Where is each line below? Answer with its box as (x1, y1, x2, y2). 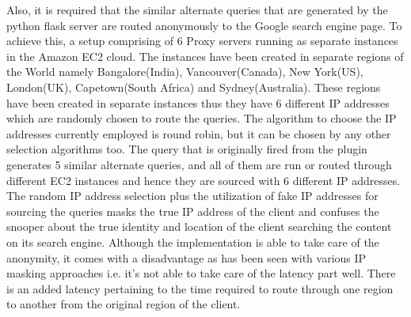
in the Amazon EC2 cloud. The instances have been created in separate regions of (6, 47, 404, 64)
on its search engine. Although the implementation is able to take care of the (6, 233, 379, 250)
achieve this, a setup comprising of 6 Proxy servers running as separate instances (6, 32, 398, 49)
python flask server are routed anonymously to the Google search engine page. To (6, 17, 402, 33)
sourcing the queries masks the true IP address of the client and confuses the (6, 202, 379, 219)
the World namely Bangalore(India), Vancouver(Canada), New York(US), (6, 63, 363, 80)
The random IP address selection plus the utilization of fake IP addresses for (6, 187, 379, 204)
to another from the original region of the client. (6, 296, 241, 312)
